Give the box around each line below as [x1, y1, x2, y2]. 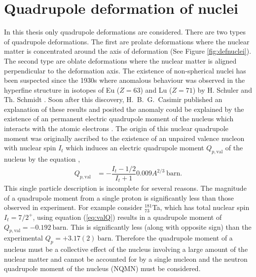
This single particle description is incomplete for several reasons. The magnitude [4, 183, 247, 193]
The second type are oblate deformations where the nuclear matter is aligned [4, 55, 237, 66]
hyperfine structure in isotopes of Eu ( [4, 84, 120, 95]
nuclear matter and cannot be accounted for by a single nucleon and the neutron [4, 253, 248, 264]
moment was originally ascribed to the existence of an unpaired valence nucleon [4, 133, 245, 143]
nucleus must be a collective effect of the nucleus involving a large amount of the [4, 244, 248, 254]
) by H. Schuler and [192, 84, 252, 95]
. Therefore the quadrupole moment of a [111, 233, 233, 243]
